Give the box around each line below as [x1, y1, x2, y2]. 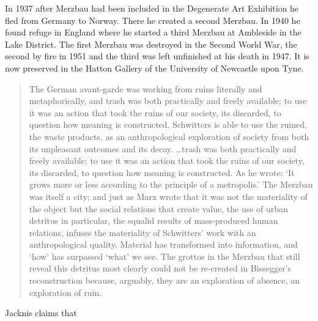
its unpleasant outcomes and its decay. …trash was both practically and [29, 142, 297, 155]
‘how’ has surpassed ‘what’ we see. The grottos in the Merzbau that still [29, 249, 300, 262]
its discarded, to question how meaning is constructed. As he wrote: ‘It [29, 166, 295, 179]
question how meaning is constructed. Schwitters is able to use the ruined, [29, 118, 307, 131]
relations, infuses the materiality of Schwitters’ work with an [29, 226, 256, 238]
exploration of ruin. [29, 286, 102, 298]
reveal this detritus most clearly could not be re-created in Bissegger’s [29, 262, 292, 275]
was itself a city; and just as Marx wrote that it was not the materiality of [29, 190, 308, 202]
